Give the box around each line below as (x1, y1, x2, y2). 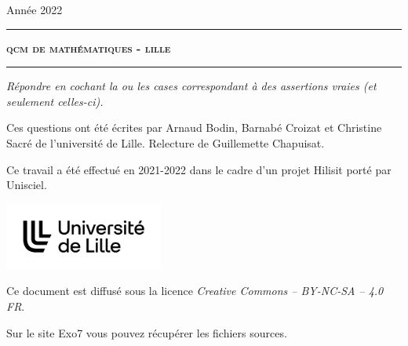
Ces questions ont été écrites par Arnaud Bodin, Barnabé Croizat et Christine (6, 119, 382, 136)
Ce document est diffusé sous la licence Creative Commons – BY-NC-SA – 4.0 (6, 282, 384, 299)
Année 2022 (6, 2, 63, 17)
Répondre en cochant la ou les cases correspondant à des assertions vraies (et (6, 78, 377, 94)
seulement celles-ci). (6, 93, 104, 109)
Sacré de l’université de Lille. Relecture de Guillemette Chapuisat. (6, 134, 325, 151)
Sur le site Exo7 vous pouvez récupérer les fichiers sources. (6, 324, 287, 341)
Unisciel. (6, 177, 47, 193)
